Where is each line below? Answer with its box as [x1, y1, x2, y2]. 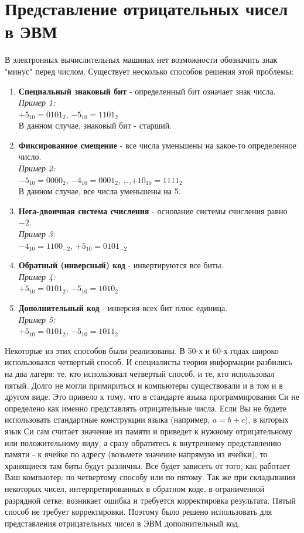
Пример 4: [18, 270, 56, 282]
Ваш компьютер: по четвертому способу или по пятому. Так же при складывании [5, 471, 296, 483]
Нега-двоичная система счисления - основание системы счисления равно [18, 204, 288, 217]
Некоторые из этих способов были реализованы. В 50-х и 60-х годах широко [5, 344, 279, 356]
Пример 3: [18, 228, 56, 240]
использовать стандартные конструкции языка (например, [5, 413, 210, 426]
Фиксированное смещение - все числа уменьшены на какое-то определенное [18, 139, 296, 151]
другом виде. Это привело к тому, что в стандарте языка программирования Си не [5, 390, 300, 403]
